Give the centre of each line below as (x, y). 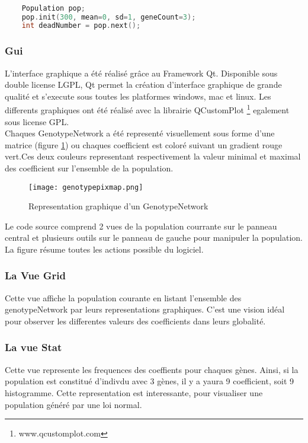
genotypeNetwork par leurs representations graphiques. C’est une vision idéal (145, 309)
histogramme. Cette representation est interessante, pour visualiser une (134, 392)
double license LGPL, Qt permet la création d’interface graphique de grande (143, 85)
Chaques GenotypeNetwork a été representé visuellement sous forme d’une (140, 133)
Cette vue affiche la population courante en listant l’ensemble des (123, 297)
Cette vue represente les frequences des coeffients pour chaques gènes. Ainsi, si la (152, 369)
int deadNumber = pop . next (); (81, 26)
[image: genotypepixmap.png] (86, 187)
